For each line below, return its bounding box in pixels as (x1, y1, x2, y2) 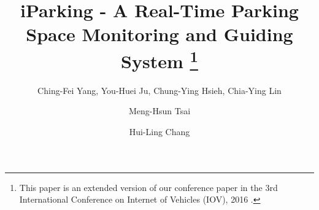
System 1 (121, 45, 198, 73)
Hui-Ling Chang (129, 125, 190, 138)
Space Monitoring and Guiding (26, 21, 293, 47)
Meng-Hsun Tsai (128, 104, 191, 117)
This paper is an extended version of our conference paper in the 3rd (19, 181, 278, 193)
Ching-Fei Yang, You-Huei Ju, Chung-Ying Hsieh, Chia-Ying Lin (37, 84, 282, 96)
